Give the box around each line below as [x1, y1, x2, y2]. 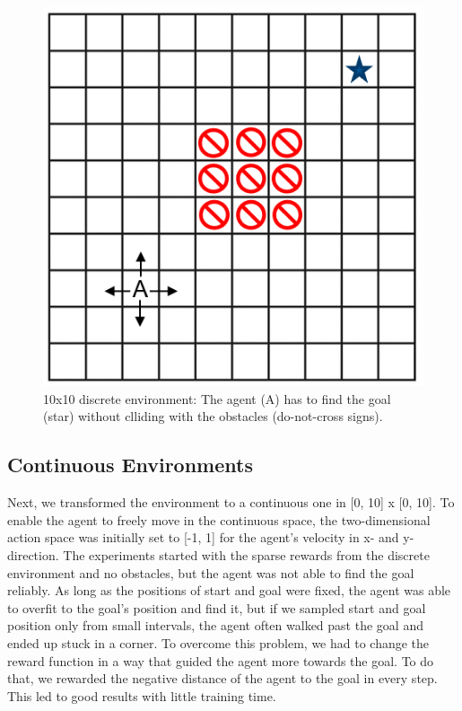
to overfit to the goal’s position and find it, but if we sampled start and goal [7, 598, 426, 617]
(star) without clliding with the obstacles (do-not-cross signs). [43, 407, 383, 426]
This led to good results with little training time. [7, 686, 276, 705]
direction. [7, 545, 59, 564]
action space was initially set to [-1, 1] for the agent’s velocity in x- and [7, 528, 399, 547]
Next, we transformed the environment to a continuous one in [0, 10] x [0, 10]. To [7, 493, 455, 512]
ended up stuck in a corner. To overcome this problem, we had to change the [7, 633, 430, 652]
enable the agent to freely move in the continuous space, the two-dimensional [7, 510, 431, 529]
